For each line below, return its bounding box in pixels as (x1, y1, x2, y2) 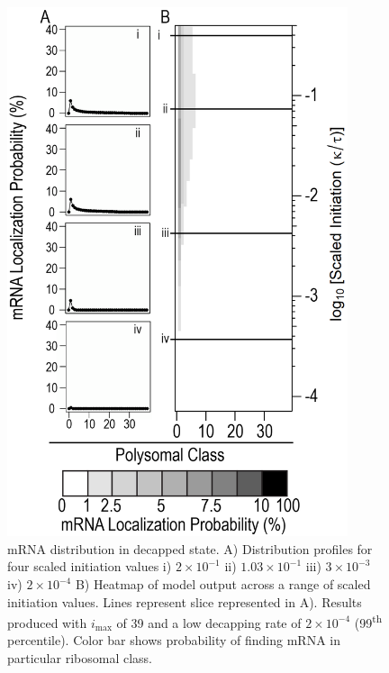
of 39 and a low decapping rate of (116, 613, 302, 632)
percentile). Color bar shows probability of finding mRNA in (7, 631, 340, 650)
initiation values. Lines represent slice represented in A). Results (7, 592, 362, 611)
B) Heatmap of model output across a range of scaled (75, 575, 371, 594)
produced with (7, 613, 87, 632)
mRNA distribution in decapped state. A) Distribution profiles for (7, 539, 373, 558)
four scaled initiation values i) (7, 557, 172, 576)
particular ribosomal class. (7, 649, 152, 668)
